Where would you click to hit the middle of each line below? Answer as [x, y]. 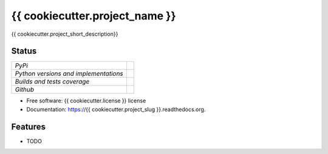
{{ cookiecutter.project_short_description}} [65, 34]
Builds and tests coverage [52, 82]
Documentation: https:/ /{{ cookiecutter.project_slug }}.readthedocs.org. [116, 109]
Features [28, 126]
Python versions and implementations [69, 74]
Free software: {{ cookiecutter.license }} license [86, 101]
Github [25, 90]
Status [24, 51]
